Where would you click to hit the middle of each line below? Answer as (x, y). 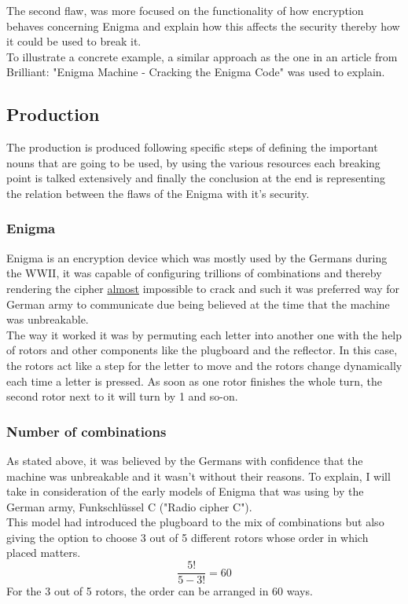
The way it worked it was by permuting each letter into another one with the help (204, 334)
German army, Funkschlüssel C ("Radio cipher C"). (129, 506)
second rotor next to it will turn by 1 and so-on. (122, 396)
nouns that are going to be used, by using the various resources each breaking (193, 162)
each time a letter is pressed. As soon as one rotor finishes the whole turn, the (194, 381)
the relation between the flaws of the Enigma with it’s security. (158, 193)
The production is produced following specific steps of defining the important (192, 147)
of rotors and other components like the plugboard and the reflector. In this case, (202, 350)
